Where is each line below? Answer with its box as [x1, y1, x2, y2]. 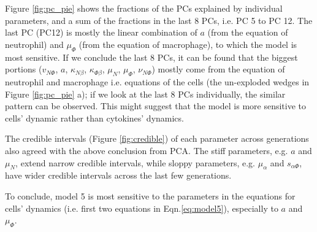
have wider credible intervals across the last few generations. [5, 169, 232, 182]
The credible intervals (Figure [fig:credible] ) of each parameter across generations [5, 132, 309, 145]
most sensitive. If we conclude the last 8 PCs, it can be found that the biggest [5, 50, 298, 63]
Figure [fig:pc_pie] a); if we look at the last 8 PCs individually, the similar [5, 87, 286, 100]
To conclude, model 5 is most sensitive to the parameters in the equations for [5, 189, 296, 202]
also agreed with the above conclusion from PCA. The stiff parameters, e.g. [5, 144, 288, 157]
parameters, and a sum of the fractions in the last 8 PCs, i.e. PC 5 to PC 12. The [5, 14, 313, 26]
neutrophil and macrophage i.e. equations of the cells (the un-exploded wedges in [5, 75, 310, 88]
